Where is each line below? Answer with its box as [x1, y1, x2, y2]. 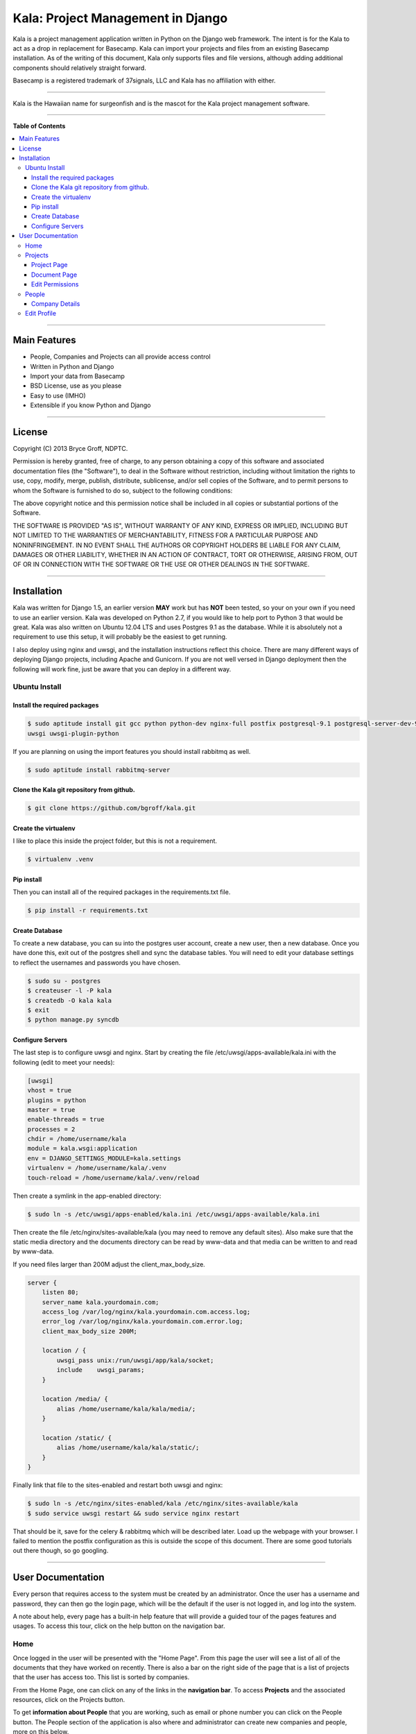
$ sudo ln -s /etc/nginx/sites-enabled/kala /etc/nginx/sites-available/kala [27, 1500, 298, 1508]
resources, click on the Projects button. [12, 1696, 125, 1704]
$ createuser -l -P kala [27, 987, 112, 995]
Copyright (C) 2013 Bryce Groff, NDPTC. [12, 445, 128, 453]
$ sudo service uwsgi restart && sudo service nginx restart [27, 1509, 240, 1517]
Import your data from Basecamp [30, 372, 125, 380]
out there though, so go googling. [12, 1547, 109, 1555]
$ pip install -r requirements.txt [27, 907, 148, 915]
